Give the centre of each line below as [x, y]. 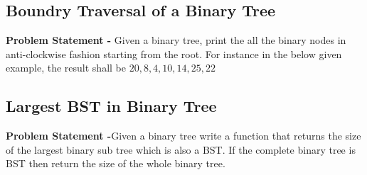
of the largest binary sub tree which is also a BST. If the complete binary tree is [181, 149]
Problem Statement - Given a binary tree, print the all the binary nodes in [176, 40]
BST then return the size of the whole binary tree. [116, 163]
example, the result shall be [66, 68]
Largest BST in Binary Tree [111, 106]
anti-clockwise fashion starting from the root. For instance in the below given [174, 53]
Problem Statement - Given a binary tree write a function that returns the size [183, 136]
